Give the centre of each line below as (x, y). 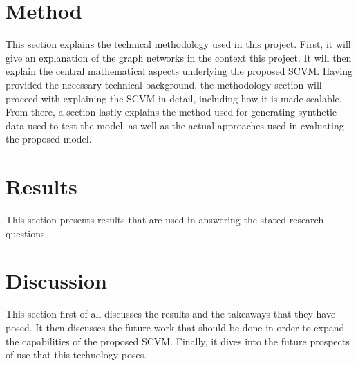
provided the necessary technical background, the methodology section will (164, 84)
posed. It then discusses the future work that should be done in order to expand (175, 327)
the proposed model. (49, 139)
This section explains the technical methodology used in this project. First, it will (178, 44)
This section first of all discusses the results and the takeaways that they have (171, 314)
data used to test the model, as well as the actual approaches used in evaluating (175, 125)
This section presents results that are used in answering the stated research (165, 219)
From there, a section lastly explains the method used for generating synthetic (171, 112)
